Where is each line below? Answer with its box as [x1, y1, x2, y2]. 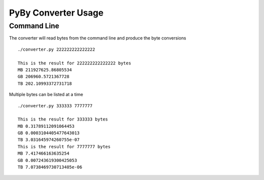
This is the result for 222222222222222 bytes [18, 60, 132, 66]
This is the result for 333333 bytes [18, 117, 109, 122]
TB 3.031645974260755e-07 [18, 137, 80, 142]
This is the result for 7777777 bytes [18, 144, 111, 149]
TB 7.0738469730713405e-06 [18, 164, 83, 170]
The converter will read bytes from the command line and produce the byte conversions [9, 35, 186, 41]
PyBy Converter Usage [9, 7, 104, 18]
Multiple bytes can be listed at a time [9, 92, 83, 98]
